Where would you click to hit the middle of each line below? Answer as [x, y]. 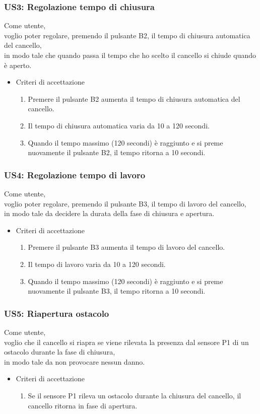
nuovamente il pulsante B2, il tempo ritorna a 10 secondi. [117, 152]
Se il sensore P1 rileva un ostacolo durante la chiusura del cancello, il [135, 395]
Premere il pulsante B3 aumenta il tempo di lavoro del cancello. [126, 247]
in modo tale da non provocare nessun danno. [75, 361]
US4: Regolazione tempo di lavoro [75, 175]
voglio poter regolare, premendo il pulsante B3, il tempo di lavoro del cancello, [125, 203]
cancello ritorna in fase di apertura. [83, 405]
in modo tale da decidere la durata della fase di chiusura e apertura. [109, 213]
